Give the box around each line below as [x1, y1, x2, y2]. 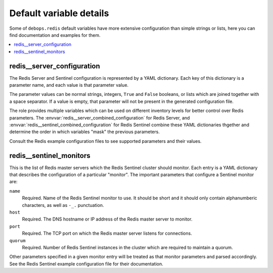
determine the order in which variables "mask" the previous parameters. [9, 129, 160, 135]
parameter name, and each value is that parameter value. [9, 82, 129, 88]
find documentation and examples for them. [9, 32, 101, 38]
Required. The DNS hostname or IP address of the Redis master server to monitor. [22, 216, 193, 222]
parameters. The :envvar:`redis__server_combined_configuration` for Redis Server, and [9, 115, 190, 121]
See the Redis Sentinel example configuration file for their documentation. [9, 260, 164, 267]
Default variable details [9, 8, 109, 19]
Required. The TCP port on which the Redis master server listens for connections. [22, 230, 192, 237]
